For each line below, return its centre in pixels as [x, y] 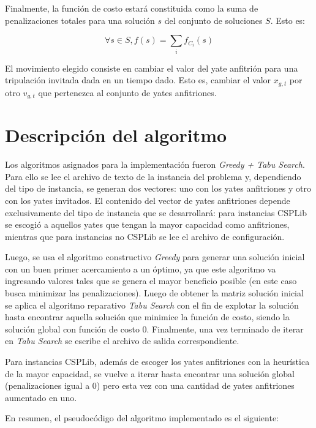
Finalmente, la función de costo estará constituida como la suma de [132, 8]
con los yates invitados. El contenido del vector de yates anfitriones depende [148, 200]
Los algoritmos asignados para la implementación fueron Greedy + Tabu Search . [155, 164]
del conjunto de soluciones [213, 20]
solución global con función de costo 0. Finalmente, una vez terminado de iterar [154, 329]
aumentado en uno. [41, 397]
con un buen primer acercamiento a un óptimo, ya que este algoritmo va [141, 268]
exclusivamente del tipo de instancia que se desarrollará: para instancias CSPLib [156, 212]
